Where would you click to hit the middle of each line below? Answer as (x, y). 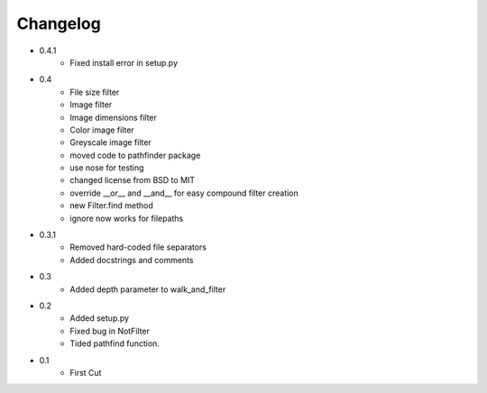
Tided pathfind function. (115, 343)
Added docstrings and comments (132, 260)
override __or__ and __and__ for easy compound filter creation (184, 193)
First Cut (86, 372)
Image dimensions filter (114, 117)
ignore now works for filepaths (127, 218)
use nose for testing (107, 168)
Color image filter (102, 130)
